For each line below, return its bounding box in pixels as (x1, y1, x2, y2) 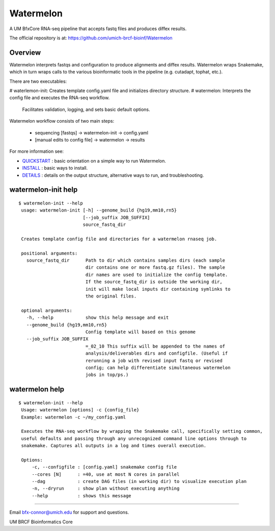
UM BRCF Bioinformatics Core (9, 519, 73, 525)
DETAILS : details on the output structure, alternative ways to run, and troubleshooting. (22, 172, 204, 178)
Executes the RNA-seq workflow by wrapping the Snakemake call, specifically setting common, (21, 428, 263, 434)
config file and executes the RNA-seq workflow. (9, 95, 110, 101)
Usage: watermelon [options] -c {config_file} (21, 407, 140, 413)
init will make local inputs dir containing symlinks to (85, 286, 231, 292)
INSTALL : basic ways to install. (22, 165, 88, 171)
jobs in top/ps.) (85, 372, 129, 378)
